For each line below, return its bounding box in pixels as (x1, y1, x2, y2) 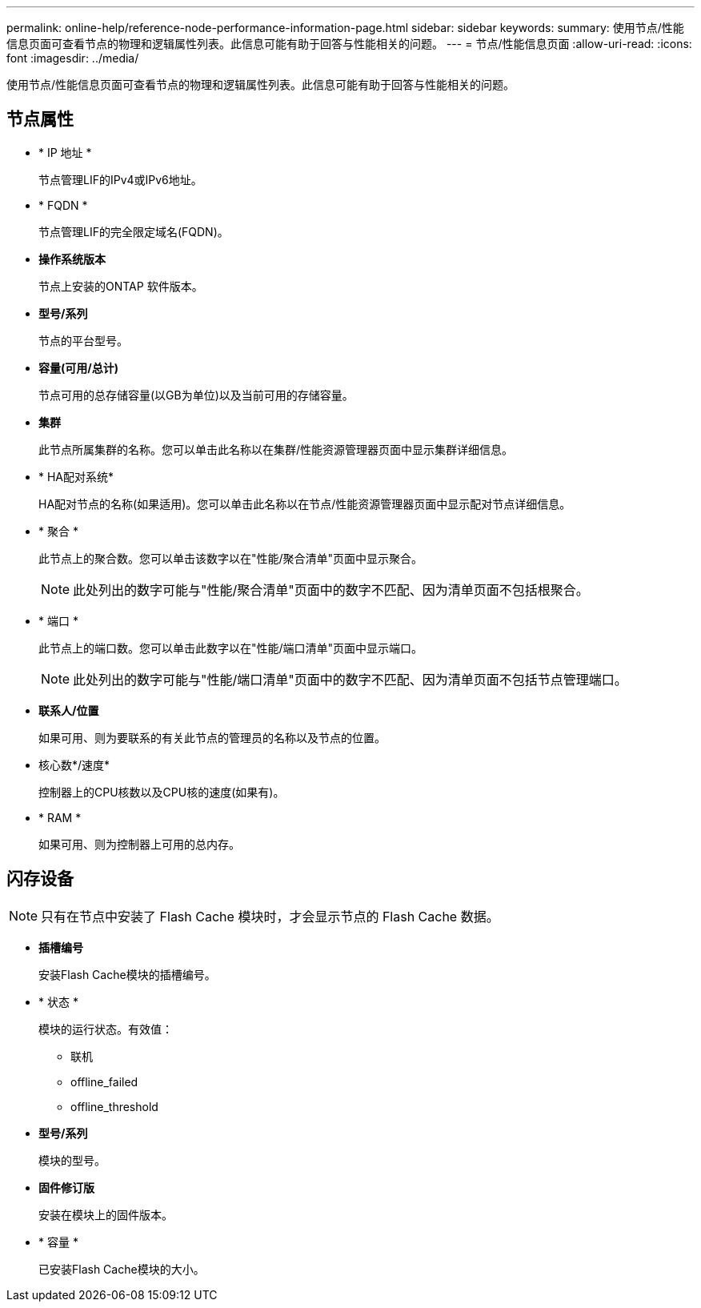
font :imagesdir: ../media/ (6, 51, 139, 65)
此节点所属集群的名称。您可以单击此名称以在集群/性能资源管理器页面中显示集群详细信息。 (38, 442, 514, 456)
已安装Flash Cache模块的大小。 (38, 1262, 205, 1276)
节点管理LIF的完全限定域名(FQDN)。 (38, 224, 229, 239)
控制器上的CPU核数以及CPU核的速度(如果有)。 (38, 784, 285, 799)
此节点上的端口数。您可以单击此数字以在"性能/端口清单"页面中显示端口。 (38, 640, 423, 655)
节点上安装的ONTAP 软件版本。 (38, 279, 203, 293)
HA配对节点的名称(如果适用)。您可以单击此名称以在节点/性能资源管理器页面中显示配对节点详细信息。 (38, 496, 571, 511)
